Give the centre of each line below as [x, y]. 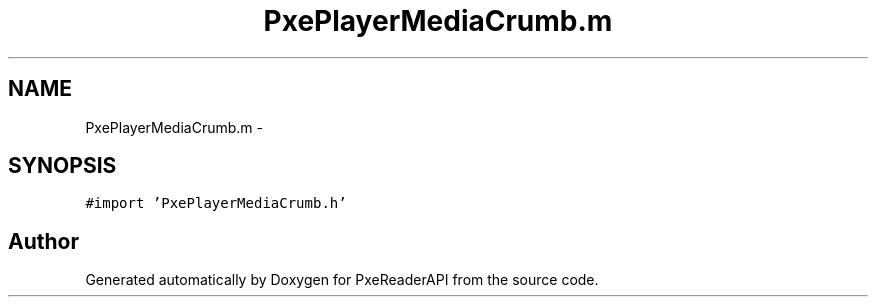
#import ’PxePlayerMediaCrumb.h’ [216, 203]
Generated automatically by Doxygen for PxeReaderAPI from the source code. [342, 280]
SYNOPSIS [62, 166]
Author [43, 241]
